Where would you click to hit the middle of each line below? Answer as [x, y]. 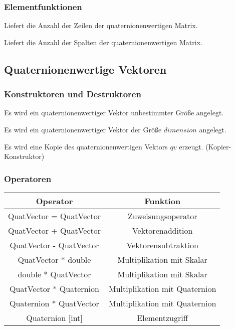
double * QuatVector [54, 274]
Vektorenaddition [162, 230]
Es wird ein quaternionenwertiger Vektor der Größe [83, 129]
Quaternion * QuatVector [54, 303]
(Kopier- [218, 146]
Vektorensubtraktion [162, 245]
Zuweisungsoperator [162, 216]
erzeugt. [191, 146]
